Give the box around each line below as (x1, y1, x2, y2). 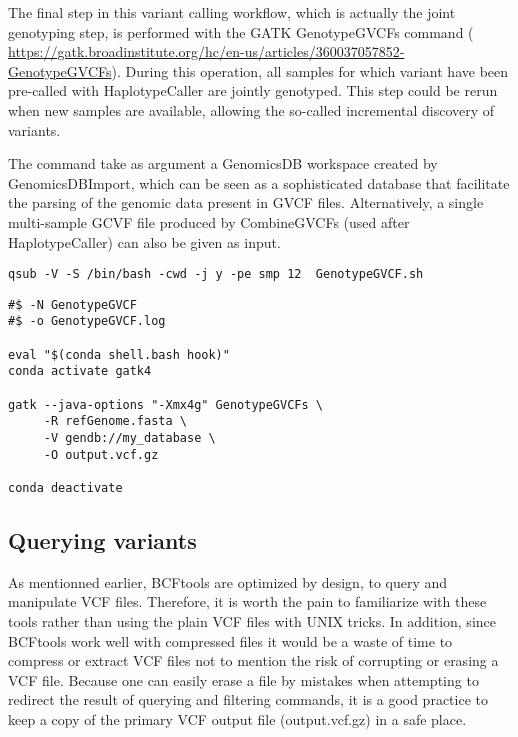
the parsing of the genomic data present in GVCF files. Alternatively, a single (8, 192, 484, 213)
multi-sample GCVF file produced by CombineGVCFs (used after (8, 211, 410, 232)
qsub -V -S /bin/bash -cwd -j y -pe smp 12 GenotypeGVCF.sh (8, 267, 424, 282)
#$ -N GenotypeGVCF (8, 297, 137, 312)
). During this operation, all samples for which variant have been (111, 60, 509, 81)
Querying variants (8, 525, 197, 556)
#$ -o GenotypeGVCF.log (8, 314, 166, 329)
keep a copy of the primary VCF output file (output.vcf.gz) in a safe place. (8, 709, 467, 730)
